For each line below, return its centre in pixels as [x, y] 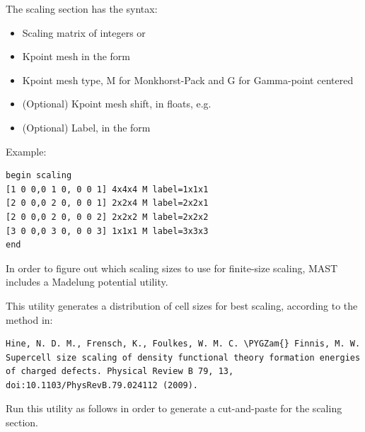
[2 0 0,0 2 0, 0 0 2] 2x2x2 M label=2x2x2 [107, 217]
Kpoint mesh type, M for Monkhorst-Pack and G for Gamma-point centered [188, 80]
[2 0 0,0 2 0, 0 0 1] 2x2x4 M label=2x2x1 [107, 203]
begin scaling [39, 176]
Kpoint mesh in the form [76, 56]
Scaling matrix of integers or [84, 32]
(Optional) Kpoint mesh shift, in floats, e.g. [117, 104]
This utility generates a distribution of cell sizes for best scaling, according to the [182, 305]
